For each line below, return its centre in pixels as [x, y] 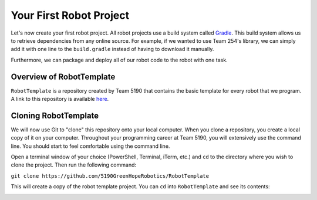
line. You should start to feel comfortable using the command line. [90, 146]
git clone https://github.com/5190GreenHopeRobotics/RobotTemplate [110, 176]
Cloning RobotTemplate [55, 115]
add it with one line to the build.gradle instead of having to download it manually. [112, 49]
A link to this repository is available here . [60, 99]
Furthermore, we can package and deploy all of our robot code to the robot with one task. [119, 60]
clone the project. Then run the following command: [74, 165]
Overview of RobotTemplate [63, 77]
